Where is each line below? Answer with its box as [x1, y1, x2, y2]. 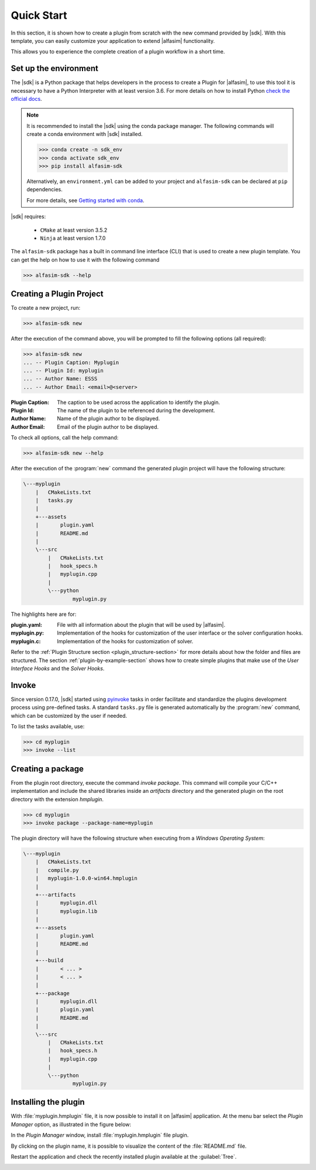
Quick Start [11, 9, 67, 22]
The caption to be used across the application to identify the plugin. [57, 399, 221, 406]
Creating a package [11, 764, 84, 774]
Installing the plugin [11, 1097, 85, 1107]
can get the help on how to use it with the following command [11, 256, 160, 263]
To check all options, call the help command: [11, 434, 119, 441]
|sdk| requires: [11, 213, 46, 220]
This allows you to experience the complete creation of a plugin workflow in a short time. [11, 48, 225, 55]
